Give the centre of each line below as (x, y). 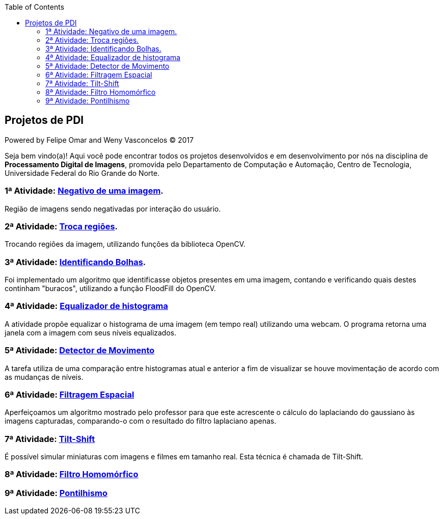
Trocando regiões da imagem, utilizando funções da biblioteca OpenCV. (125, 244)
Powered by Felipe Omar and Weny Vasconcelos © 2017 (99, 140)
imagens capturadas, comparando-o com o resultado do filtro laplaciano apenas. (141, 421)
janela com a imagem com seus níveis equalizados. (91, 332)
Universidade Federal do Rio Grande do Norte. (82, 173)
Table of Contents (35, 7)
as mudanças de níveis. (44, 377)
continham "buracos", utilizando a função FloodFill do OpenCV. (110, 289)
